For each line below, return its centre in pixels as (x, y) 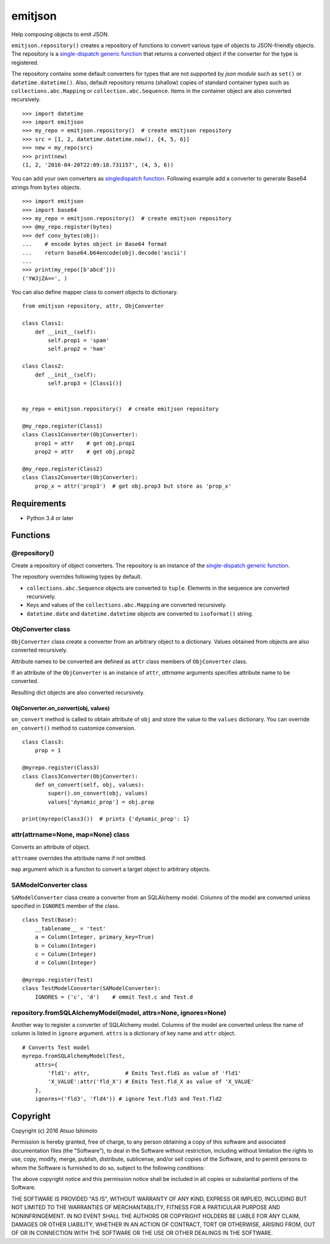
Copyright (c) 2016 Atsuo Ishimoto (54, 1131)
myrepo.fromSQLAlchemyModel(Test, (74, 1056)
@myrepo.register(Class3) (61, 768)
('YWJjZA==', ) (45, 278)
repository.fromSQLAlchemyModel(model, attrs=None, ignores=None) (119, 1013)
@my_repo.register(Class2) (63, 469)
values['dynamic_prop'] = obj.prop (101, 802)
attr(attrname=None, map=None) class (70, 835)
